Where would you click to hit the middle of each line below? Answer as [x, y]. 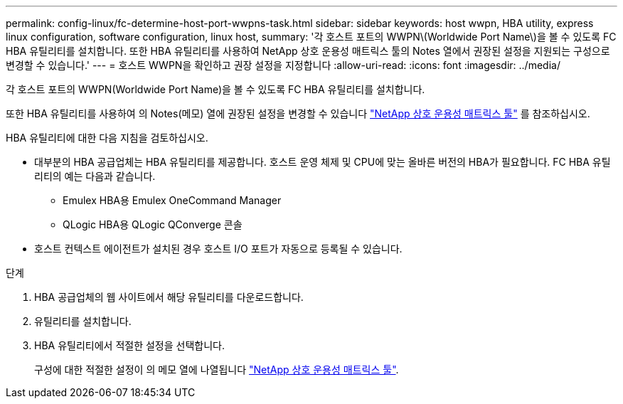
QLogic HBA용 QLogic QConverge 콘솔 [153, 224]
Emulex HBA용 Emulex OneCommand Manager [172, 200]
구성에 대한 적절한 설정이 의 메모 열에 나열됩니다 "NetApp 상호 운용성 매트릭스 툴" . [217, 370]
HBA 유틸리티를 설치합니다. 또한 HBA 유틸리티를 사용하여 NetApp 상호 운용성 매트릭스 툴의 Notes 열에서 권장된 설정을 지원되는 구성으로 [308, 51]
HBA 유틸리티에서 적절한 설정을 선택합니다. [129, 345]
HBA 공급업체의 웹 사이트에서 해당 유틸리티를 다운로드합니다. [169, 297]
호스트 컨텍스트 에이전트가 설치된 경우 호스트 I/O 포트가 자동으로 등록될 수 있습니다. [218, 249]
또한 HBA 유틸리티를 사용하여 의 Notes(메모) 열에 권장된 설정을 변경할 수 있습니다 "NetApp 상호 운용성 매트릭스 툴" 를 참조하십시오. [298, 113]
